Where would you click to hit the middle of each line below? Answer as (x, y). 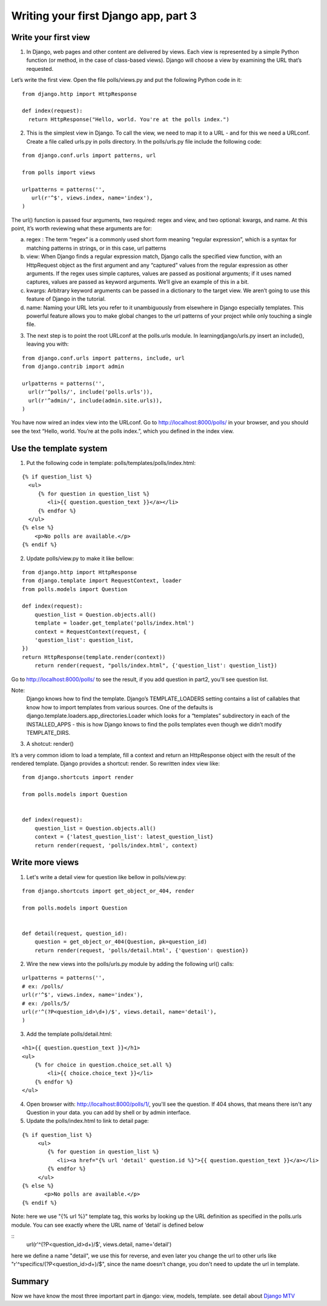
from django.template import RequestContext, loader (102, 581)
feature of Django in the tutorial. (66, 299)
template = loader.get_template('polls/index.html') (114, 623)
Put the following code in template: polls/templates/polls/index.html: (111, 463)
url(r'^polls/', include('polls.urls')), (91, 392)
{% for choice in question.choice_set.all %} (103, 1065)
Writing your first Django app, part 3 (104, 16)
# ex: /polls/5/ (46, 1003)
